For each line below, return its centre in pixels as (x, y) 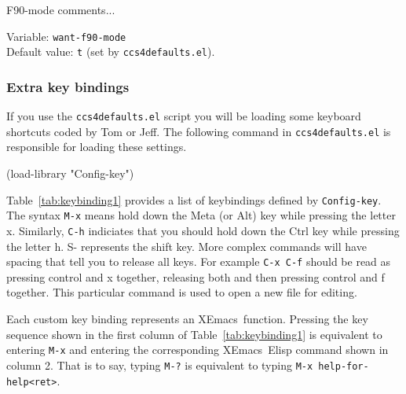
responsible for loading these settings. (97, 147)
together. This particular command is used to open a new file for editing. (182, 292)
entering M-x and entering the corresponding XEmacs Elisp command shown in (198, 350)
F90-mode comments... (61, 9)
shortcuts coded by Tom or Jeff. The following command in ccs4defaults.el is (199, 131)
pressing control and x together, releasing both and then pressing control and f (196, 276)
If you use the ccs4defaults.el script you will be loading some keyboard (184, 116)
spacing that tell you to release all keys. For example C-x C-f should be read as (199, 261)
